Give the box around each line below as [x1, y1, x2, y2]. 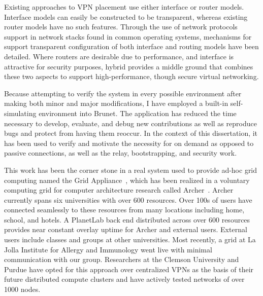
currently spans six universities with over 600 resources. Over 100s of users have [4, 194, 252, 205]
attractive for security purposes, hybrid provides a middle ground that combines [4, 61, 253, 71]
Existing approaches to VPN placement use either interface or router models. [4, 2, 244, 12]
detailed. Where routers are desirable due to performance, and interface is [4, 51, 234, 61]
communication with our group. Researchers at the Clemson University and [4, 254, 239, 265]
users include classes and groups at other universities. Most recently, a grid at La [4, 234, 256, 245]
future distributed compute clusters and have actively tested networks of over [4, 274, 245, 284]
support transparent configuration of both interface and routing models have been [4, 41, 259, 52]
